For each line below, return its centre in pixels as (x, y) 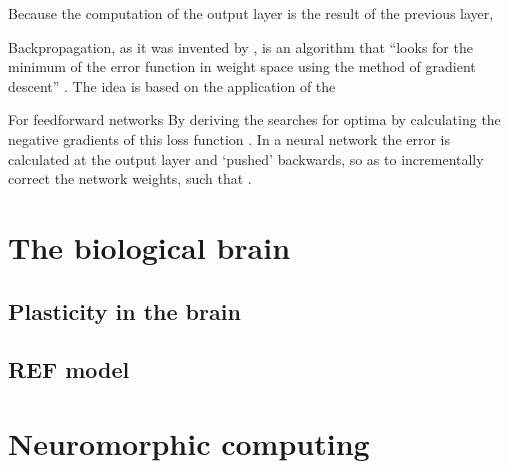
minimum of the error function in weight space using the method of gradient (242, 66)
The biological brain (149, 246)
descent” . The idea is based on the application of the (172, 85)
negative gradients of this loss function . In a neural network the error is (229, 138)
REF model (69, 369)
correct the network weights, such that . (130, 178)
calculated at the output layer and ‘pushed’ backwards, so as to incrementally (246, 158)
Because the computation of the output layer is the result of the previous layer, (251, 13)
